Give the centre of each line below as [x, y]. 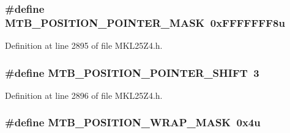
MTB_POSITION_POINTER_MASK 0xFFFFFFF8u [145, 22]
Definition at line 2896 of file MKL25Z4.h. [84, 95]
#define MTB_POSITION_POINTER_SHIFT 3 [132, 72]
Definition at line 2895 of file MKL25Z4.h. [84, 45]
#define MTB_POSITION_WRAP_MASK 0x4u [133, 122]
